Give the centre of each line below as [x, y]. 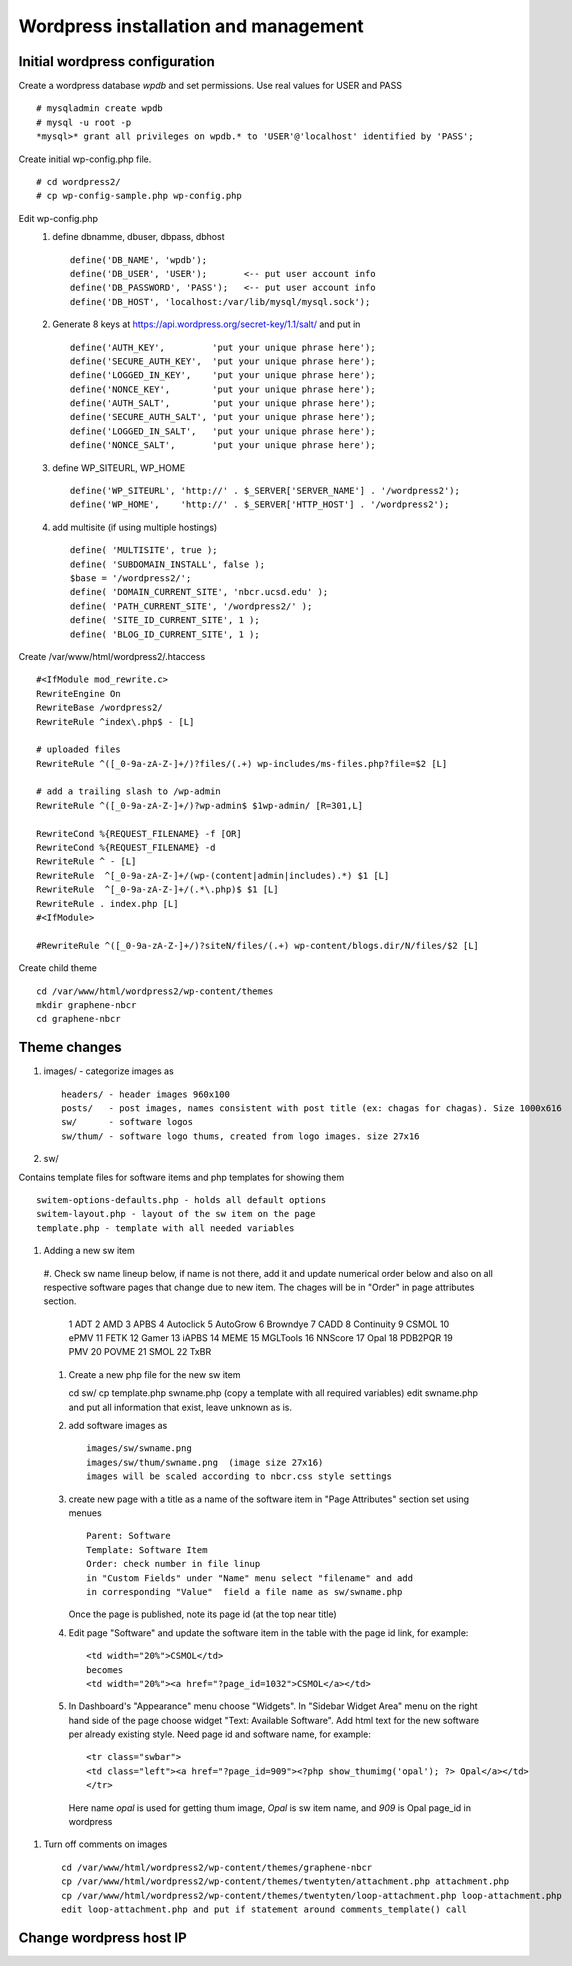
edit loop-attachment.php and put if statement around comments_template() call [264, 1909]
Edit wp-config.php [58, 218]
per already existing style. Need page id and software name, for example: [220, 1734]
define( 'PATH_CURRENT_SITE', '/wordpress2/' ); [191, 606]
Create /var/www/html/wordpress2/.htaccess [112, 656]
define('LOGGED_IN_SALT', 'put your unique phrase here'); [223, 431]
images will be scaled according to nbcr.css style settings [239, 1476]
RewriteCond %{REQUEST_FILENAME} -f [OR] [139, 833]
